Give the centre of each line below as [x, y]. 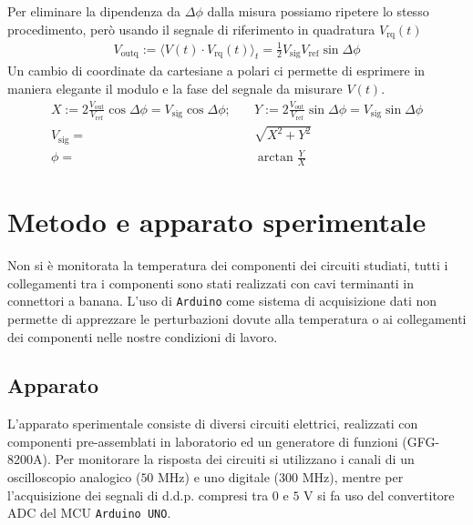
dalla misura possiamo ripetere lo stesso [318, 11]
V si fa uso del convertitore [379, 495]
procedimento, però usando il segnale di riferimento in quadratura [191, 29]
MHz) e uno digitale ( [219, 477]
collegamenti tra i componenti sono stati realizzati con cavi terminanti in [211, 283]
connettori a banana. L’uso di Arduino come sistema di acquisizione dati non [222, 301]
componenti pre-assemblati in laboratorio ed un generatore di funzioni [203, 441]
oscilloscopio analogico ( [74, 477]
